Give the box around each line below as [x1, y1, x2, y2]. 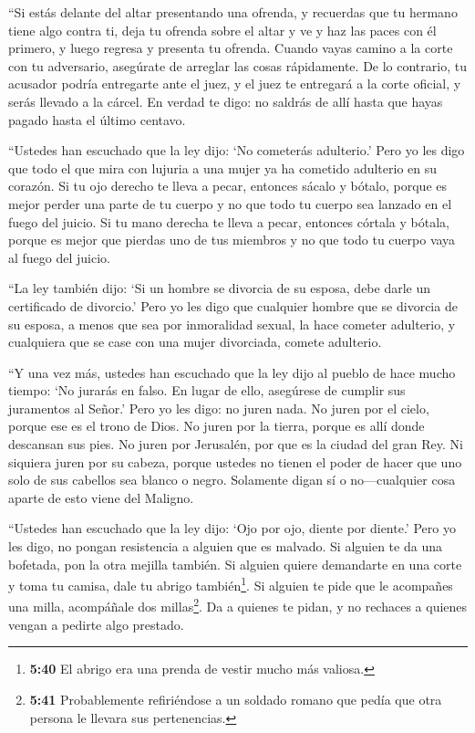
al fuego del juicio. [8, 247, 111, 267]
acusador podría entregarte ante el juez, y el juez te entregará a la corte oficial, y [8, 74, 461, 93]
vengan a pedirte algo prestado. [8, 614, 184, 634]
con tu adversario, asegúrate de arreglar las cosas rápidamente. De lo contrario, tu [8, 56, 467, 75]
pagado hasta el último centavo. [8, 110, 186, 129]
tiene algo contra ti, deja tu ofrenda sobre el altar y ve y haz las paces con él [8, 20, 437, 39]
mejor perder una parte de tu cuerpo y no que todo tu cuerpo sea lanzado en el [8, 194, 452, 213]
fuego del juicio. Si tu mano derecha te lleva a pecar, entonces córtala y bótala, [8, 212, 449, 231]
